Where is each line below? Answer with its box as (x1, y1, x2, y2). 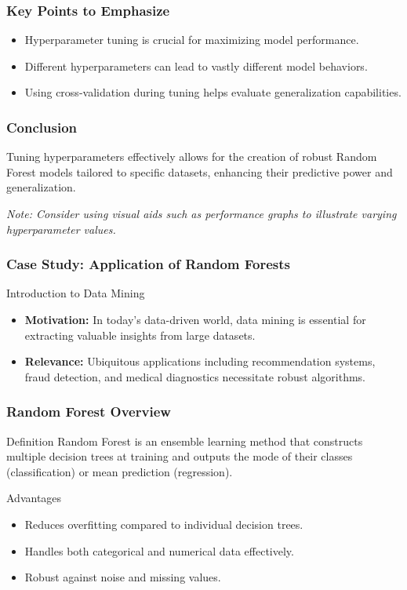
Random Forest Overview (6, 402, 171, 421)
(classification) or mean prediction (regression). (6, 463, 233, 479)
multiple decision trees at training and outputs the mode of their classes (6, 448, 353, 464)
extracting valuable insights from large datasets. (24, 326, 256, 343)
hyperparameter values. (6, 220, 116, 237)
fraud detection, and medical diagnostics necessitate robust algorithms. (24, 368, 365, 384)
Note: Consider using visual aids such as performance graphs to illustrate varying (6, 206, 397, 221)
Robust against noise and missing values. (24, 569, 221, 585)
